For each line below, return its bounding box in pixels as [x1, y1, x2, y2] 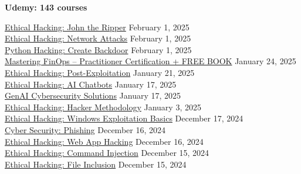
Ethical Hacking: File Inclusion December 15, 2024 [5, 158, 187, 170]
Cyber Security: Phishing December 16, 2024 [5, 123, 165, 135]
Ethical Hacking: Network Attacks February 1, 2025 [5, 32, 191, 44]
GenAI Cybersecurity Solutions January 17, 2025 [5, 89, 181, 102]
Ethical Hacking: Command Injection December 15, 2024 [5, 147, 209, 159]
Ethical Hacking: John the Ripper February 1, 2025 [5, 20, 190, 33]
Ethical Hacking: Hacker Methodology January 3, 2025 [5, 100, 201, 113]
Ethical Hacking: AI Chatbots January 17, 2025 [5, 78, 177, 90]
